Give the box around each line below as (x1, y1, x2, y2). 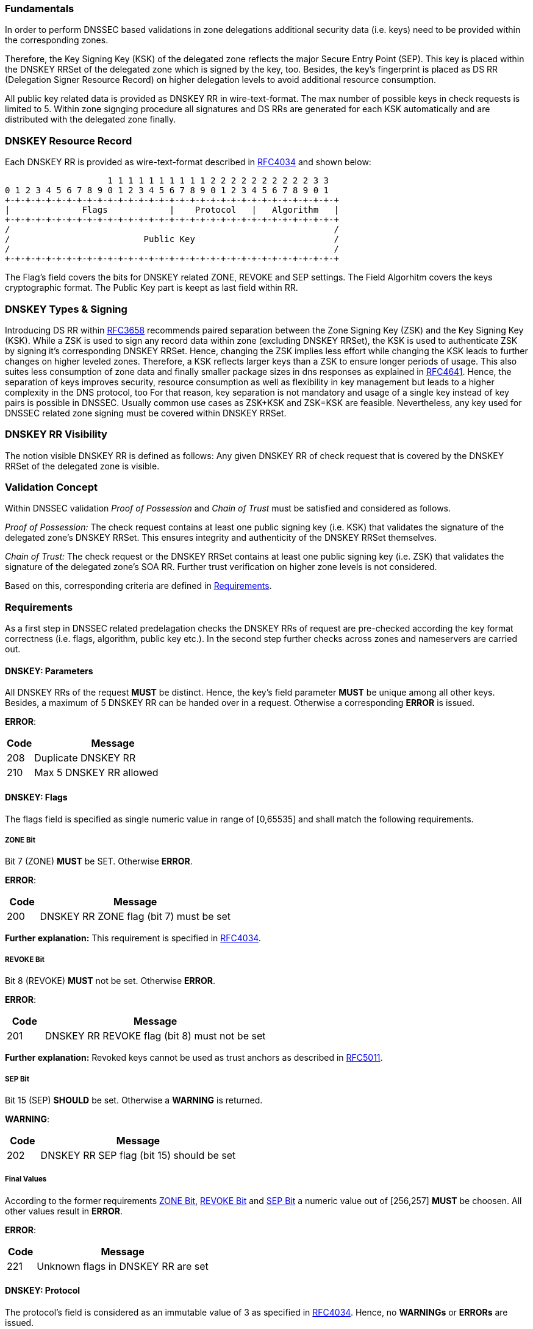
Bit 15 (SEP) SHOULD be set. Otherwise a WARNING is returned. (5, 1094, 263, 1105)
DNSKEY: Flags (5, 791, 68, 802)
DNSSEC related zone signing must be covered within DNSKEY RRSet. (5, 407, 287, 418)
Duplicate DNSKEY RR (34, 752, 136, 764)
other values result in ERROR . (5, 1205, 123, 1216)
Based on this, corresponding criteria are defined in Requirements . (5, 580, 272, 591)
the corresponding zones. (5, 35, 109, 46)
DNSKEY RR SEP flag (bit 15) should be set (40, 1149, 236, 1161)
